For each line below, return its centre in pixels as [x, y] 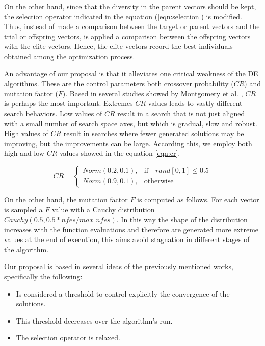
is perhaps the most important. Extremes [69, 103]
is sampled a [23, 209]
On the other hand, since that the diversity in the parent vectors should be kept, [130, 6]
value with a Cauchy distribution [103, 209]
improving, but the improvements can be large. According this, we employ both [128, 143]
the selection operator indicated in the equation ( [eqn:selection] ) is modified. [123, 16]
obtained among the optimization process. [70, 56]
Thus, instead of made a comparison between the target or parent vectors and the [132, 26]
